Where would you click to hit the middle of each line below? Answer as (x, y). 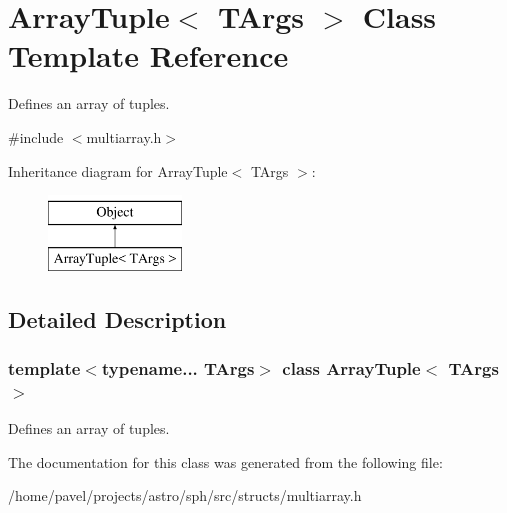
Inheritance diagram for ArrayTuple (118, 170)
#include (36, 136)
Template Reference (148, 55)
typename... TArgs (178, 367)
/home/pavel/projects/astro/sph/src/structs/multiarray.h (185, 495)
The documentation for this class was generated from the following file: (225, 461)
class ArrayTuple (351, 367)
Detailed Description (117, 318)
